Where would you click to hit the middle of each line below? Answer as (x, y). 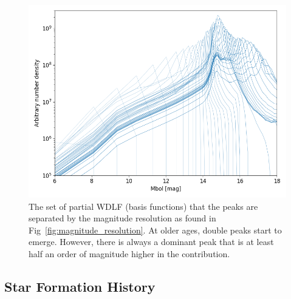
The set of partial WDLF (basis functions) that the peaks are (143, 206)
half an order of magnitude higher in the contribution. (129, 253)
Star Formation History (80, 286)
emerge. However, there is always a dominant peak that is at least (151, 242)
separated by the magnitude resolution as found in (122, 218)
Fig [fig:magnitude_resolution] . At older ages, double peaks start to (155, 230)
